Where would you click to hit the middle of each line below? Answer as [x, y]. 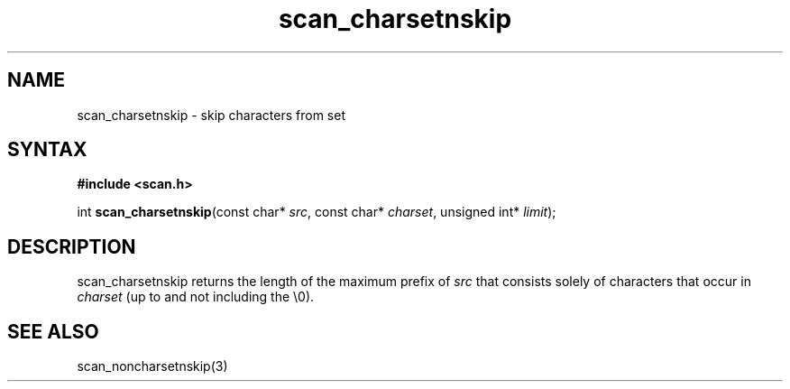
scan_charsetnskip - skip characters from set [211, 115]
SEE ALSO [53, 331]
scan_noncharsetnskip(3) [152, 366]
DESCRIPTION [72, 246]
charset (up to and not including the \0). [196, 297]
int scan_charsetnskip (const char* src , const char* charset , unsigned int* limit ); [317, 212]
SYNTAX [47, 150]
